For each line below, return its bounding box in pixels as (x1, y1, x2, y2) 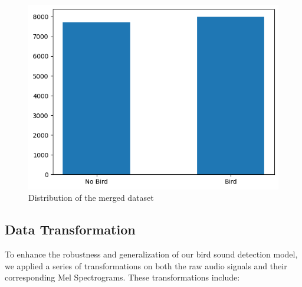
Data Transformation (5, 220, 136, 239)
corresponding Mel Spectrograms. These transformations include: (5, 271, 240, 283)
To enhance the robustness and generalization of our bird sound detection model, (5, 248, 298, 260)
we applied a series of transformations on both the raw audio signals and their (5, 259, 287, 272)
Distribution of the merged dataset (28, 191, 154, 204)
